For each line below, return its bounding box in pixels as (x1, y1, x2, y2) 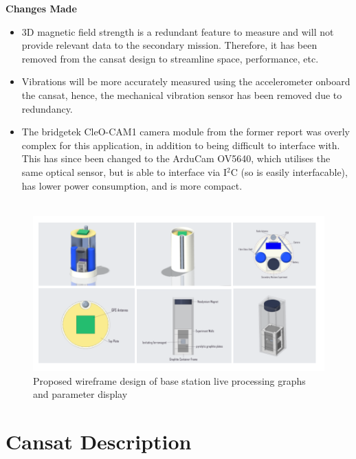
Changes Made (5, 1, 77, 15)
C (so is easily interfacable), (230, 164, 348, 179)
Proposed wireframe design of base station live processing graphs (33, 373, 306, 388)
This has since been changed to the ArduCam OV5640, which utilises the (21, 151, 331, 166)
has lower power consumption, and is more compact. (21, 178, 243, 192)
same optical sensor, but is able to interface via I (21, 164, 227, 179)
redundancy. (21, 101, 73, 115)
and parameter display (33, 387, 128, 401)
